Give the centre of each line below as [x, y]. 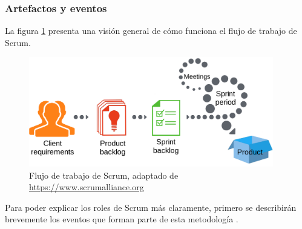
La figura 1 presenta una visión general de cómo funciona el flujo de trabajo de [151, 31]
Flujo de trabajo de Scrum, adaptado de [104, 175]
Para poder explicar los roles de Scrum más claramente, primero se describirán [151, 207]
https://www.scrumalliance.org [87, 187]
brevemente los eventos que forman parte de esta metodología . [122, 219]
